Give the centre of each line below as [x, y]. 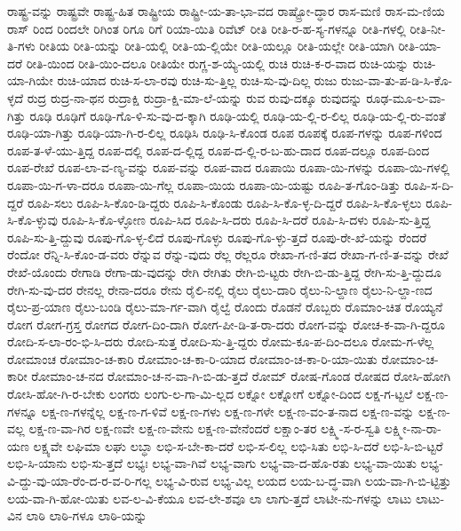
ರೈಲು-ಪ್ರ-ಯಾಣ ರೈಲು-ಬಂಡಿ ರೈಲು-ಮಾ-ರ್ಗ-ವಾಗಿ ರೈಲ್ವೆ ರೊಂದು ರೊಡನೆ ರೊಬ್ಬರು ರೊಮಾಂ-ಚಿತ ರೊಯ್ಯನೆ [225, 307]
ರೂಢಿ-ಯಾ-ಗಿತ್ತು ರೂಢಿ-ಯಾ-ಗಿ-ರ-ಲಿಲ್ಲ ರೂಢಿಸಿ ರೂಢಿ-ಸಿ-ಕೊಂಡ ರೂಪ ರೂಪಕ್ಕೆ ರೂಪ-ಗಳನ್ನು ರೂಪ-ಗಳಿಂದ [225, 133]
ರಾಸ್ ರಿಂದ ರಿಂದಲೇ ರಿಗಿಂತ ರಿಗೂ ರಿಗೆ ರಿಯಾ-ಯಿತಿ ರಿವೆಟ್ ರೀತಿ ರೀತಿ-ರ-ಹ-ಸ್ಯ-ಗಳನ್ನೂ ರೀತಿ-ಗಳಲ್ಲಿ [207, 28]
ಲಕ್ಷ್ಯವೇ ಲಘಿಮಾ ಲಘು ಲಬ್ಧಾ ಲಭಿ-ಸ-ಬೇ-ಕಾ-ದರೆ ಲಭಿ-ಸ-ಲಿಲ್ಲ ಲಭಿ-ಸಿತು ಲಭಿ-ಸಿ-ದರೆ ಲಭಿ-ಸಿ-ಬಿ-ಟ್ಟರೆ [238, 445]
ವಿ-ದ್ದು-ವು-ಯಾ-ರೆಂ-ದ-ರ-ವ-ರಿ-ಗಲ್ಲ [79, 481]
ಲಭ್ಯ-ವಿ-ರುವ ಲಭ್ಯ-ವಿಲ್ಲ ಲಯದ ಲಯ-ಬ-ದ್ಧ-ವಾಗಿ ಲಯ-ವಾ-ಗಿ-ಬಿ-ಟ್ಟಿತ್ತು [303, 481]
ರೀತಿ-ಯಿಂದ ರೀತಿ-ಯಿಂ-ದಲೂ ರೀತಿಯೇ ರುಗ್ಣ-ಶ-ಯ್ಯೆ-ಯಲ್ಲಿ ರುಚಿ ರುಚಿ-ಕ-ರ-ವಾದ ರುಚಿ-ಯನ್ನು [218, 63]
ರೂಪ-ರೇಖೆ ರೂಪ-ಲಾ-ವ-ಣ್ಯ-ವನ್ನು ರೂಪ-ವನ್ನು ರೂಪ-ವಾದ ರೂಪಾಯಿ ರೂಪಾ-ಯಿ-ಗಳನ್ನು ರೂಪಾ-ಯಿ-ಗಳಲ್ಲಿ [229, 167]
